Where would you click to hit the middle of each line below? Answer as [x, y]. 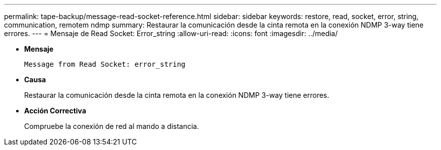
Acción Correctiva [55, 111]
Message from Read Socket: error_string [105, 64]
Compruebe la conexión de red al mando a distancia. [112, 126]
